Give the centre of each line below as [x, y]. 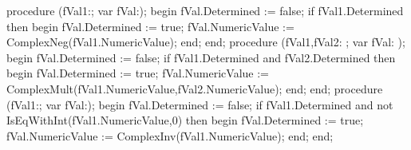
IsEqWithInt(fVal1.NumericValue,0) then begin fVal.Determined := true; [185, 120]
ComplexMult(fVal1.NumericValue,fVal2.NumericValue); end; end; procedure [195, 88]
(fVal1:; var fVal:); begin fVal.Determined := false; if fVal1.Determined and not [200, 104]
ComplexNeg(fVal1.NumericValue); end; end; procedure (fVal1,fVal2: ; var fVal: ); [206, 42]
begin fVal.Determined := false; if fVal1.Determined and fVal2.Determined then [201, 57]
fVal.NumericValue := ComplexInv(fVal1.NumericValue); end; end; [170, 135]
